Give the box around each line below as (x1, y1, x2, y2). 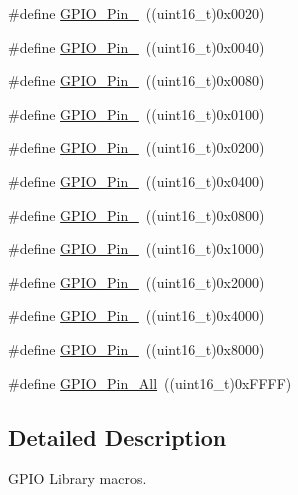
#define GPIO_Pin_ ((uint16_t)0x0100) (8, 103, 265, 124)
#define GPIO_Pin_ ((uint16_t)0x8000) (8, 338, 265, 359)
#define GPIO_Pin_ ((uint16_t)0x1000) (8, 238, 265, 259)
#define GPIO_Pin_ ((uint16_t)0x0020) (8, 3, 265, 23)
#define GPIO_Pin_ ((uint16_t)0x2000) (8, 271, 265, 292)
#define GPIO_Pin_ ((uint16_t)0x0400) (8, 170, 265, 191)
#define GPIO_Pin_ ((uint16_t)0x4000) (8, 305, 265, 326)
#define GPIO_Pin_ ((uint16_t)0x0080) (8, 70, 265, 91)
